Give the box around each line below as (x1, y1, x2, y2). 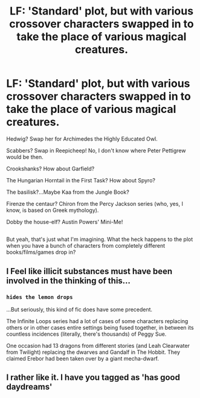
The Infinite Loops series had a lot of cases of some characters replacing (6, 318, 189, 325)
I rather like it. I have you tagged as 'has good (6, 373, 180, 383)
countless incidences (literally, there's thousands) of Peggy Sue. (6, 330, 167, 338)
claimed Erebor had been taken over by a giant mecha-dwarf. (6, 355, 159, 362)
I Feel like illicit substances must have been (6, 266, 173, 276)
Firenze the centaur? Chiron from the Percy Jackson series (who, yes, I (6, 200, 183, 207)
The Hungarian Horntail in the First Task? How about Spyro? (6, 176, 156, 184)
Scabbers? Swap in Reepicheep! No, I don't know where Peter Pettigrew (6, 147, 186, 154)
